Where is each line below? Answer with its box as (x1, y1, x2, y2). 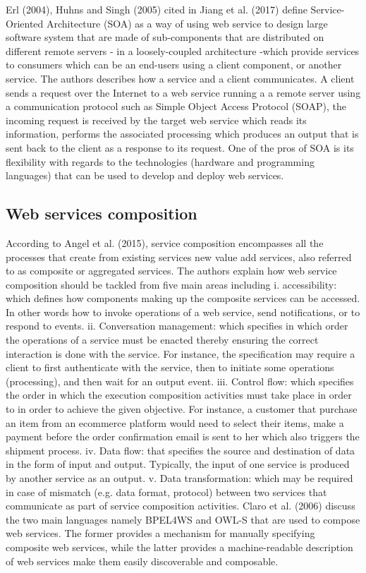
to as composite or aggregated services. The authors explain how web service (6, 263, 337, 278)
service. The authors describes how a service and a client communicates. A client (6, 71, 355, 85)
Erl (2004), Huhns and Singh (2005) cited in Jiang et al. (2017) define (6, 2, 307, 16)
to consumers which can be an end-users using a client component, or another (6, 57, 342, 72)
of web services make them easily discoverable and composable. (6, 553, 279, 568)
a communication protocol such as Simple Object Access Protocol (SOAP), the (6, 99, 346, 114)
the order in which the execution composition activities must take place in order (6, 387, 352, 402)
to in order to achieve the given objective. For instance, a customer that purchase (6, 402, 358, 416)
